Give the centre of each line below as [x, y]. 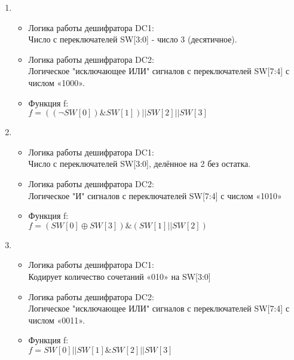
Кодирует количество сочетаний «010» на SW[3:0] [120, 276]
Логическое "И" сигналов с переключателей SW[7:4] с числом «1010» [155, 195]
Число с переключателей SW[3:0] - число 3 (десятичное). [133, 39]
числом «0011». [56, 320]
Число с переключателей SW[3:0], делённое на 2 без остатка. [140, 164]
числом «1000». [56, 82]
